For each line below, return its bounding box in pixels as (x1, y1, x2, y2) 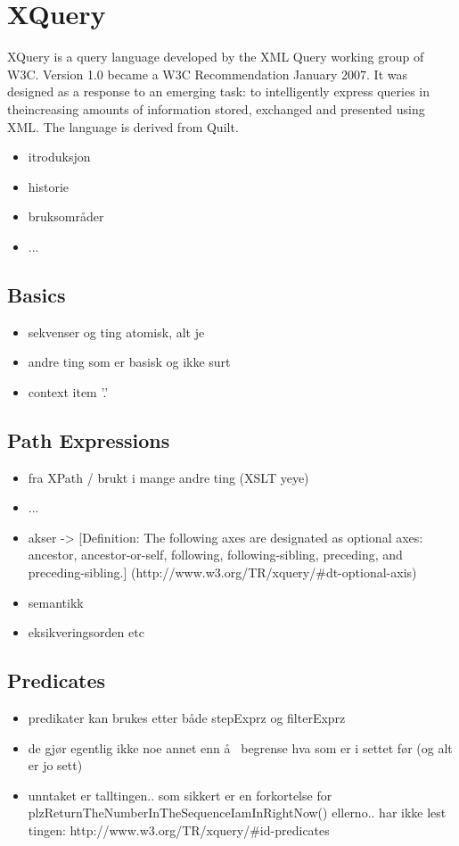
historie (28, 177, 70, 195)
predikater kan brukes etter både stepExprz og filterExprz (28, 709, 346, 727)
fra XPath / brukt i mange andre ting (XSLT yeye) (28, 468, 309, 486)
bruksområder (28, 207, 104, 226)
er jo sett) (28, 756, 83, 775)
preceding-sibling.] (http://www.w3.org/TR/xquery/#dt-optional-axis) (28, 563, 417, 582)
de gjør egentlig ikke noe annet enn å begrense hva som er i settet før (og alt (28, 738, 453, 757)
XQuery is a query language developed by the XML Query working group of (7, 47, 424, 66)
